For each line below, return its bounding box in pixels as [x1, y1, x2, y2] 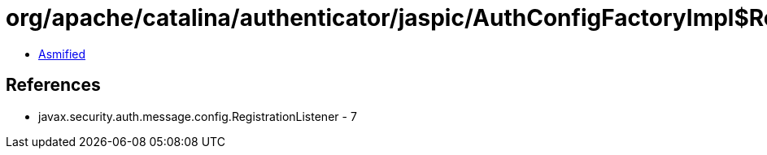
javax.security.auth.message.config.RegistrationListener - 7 [38, 109, 357, 123]
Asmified [38, 46, 86, 61]
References [6, 75, 101, 96]
